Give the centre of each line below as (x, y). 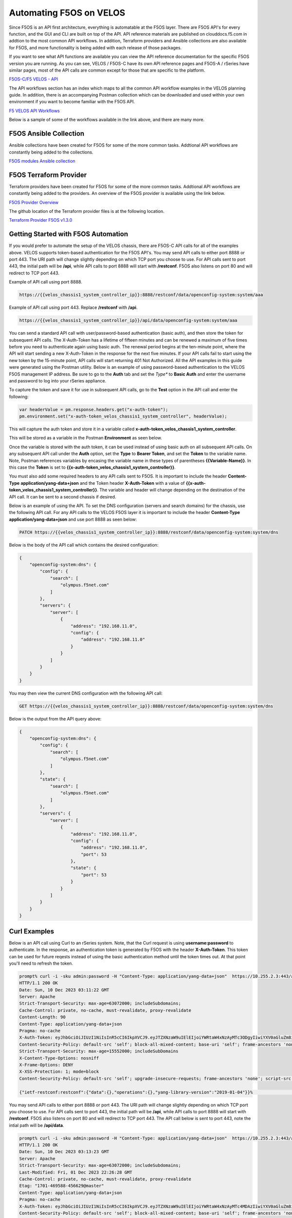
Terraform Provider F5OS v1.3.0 (41, 220)
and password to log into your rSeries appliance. (58, 381)
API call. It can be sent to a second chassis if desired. (63, 496)
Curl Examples (32, 931)
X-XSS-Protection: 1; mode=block (59, 1072)
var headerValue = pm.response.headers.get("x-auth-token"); (94, 409)
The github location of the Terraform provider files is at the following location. (87, 211)
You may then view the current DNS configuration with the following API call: (86, 693)
